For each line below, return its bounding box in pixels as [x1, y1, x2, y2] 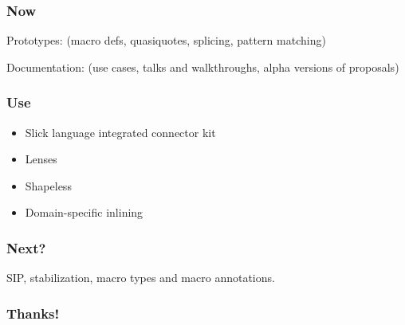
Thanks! [6, 303, 60, 323]
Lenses [25, 151, 57, 167]
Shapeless [25, 177, 72, 194]
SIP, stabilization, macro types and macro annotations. [6, 269, 275, 286]
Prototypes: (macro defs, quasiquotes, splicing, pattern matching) [6, 32, 326, 49]
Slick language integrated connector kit [25, 123, 216, 140]
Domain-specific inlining [25, 204, 144, 221]
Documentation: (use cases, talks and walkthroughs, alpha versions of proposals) [6, 58, 399, 75]
